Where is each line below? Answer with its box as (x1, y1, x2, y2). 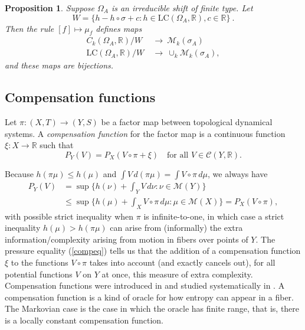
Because (5, 168, 34, 180)
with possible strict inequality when (5, 210, 134, 222)
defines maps (96, 22, 142, 34)
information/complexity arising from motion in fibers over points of (5, 233, 248, 245)
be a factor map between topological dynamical (101, 116, 273, 128)
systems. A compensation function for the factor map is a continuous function (5, 127, 286, 139)
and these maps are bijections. (5, 59, 114, 71)
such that (40, 139, 74, 151)
